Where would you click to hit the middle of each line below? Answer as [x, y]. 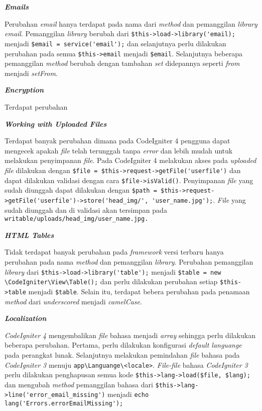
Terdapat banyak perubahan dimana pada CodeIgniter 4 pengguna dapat [117, 141]
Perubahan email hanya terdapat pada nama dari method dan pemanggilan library [131, 23]
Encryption [24, 90]
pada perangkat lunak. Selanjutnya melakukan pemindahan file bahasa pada [122, 354]
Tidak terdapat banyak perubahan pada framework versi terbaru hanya [114, 252]
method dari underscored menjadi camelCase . [73, 301]
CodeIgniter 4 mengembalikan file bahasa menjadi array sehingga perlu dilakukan [130, 335]
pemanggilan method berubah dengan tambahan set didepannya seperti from [122, 63]
